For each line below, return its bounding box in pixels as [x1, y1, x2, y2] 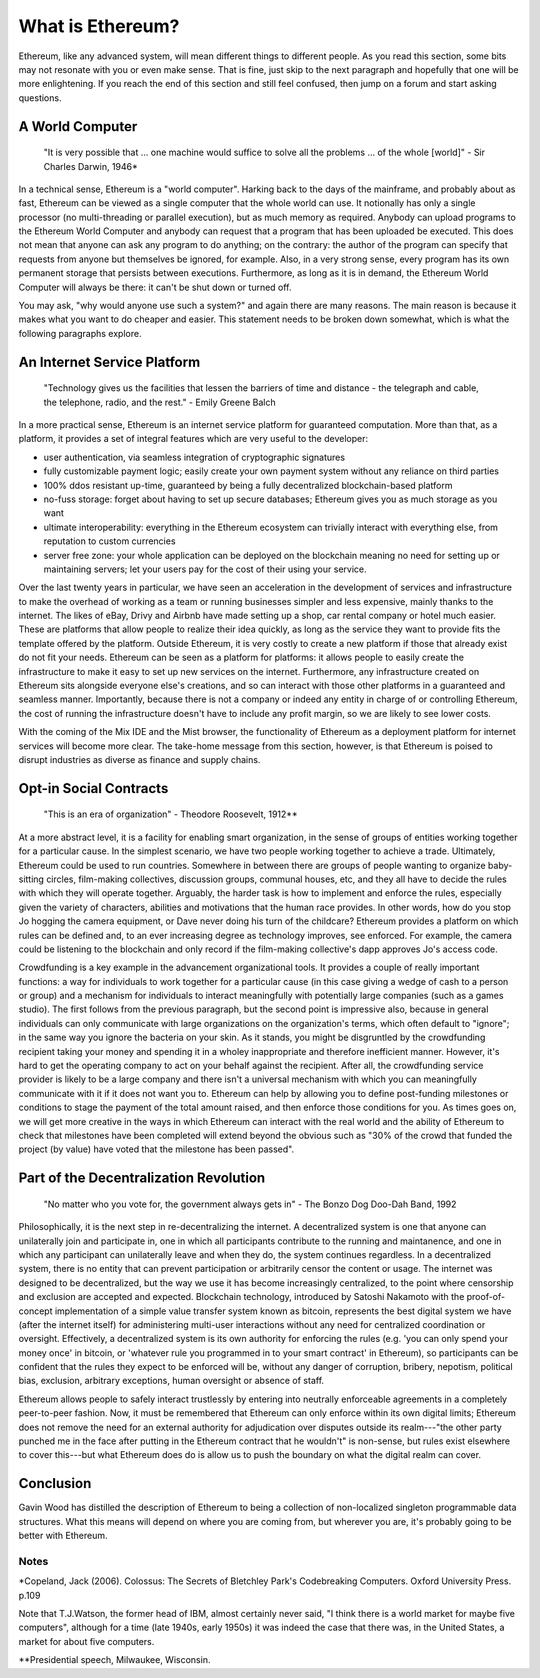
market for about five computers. [18, 1635, 155, 1647]
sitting [18, 873, 45, 885]
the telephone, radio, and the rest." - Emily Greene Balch [43, 396, 276, 408]
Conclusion [18, 1475, 92, 1492]
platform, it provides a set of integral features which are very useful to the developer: [18, 433, 369, 445]
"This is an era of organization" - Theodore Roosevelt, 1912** [43, 808, 299, 820]
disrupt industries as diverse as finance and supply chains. [18, 753, 261, 765]
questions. [18, 91, 62, 104]
